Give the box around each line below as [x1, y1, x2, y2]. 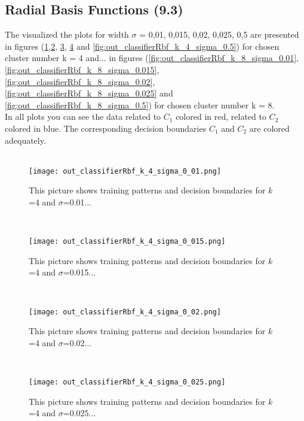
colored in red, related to [176, 110, 266, 123]
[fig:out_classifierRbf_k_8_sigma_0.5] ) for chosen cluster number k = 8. [5, 98, 275, 111]
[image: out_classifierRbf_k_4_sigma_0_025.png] [29, 378, 226, 387]
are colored [249, 122, 290, 134]
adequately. [5, 134, 46, 146]
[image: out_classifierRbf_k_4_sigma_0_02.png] [29, 307, 222, 316]
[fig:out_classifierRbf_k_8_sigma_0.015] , [5, 63, 159, 75]
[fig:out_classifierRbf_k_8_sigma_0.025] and [5, 87, 173, 99]
